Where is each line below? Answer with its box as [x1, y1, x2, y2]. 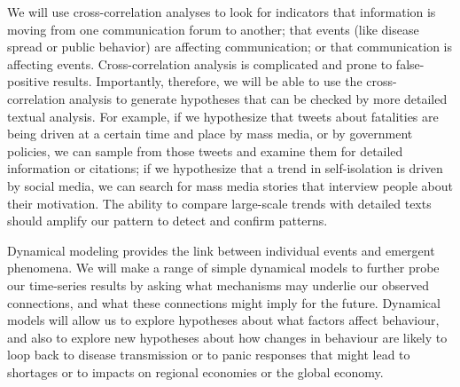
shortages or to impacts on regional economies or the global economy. [7, 362, 384, 381]
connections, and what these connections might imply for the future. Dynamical [7, 293, 441, 312]
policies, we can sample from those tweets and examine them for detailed [7, 141, 403, 160]
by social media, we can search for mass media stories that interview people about [7, 176, 454, 194]
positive [7, 72, 50, 91]
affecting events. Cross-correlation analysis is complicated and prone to [7, 54, 393, 73]
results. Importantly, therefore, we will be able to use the [52, 72, 363, 91]
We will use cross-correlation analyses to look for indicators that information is [7, 3, 436, 20]
